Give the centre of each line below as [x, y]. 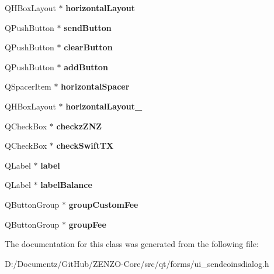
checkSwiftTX [85, 145]
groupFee [87, 224]
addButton [86, 66]
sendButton [88, 27]
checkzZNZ [79, 126]
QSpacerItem [28, 86]
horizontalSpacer [95, 86]
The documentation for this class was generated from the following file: [132, 244]
